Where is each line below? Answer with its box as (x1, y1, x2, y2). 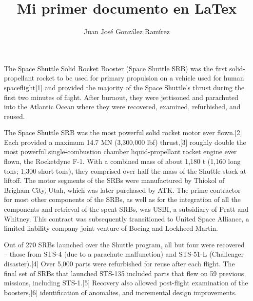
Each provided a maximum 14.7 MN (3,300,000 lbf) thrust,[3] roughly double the (4, 137, 246, 147)
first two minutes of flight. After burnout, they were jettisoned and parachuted (4, 92, 239, 102)
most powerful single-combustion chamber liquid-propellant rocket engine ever (4, 146, 237, 157)
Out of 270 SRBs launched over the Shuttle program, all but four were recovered (4, 239, 245, 249)
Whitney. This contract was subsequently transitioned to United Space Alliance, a (4, 213, 249, 223)
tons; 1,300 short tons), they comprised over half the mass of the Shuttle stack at (4, 165, 247, 176)
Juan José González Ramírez (84, 26, 170, 37)
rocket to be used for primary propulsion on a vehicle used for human (36, 73, 244, 83)
